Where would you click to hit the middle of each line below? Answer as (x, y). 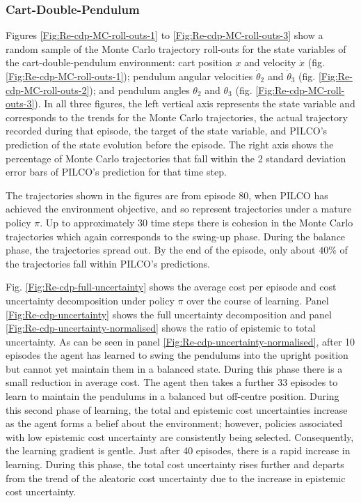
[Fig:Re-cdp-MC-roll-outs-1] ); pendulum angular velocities (129, 76)
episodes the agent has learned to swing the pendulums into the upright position (177, 355)
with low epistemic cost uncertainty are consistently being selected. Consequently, (180, 436)
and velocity (270, 62)
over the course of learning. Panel (258, 300)
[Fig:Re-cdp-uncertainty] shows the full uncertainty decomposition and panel (169, 314)
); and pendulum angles (139, 90)
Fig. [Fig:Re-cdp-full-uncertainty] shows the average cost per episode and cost (171, 287)
